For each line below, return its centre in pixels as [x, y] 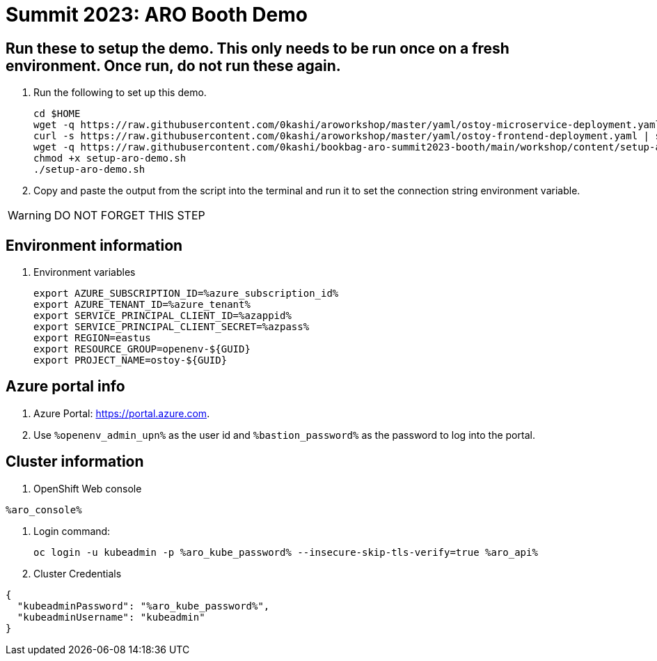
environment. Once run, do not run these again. [173, 65]
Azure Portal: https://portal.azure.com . [122, 413]
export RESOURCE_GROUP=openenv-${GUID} [142, 349]
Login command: [72, 531]
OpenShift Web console [88, 488]
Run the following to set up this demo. [120, 93]
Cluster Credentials [78, 573]
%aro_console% [44, 510]
